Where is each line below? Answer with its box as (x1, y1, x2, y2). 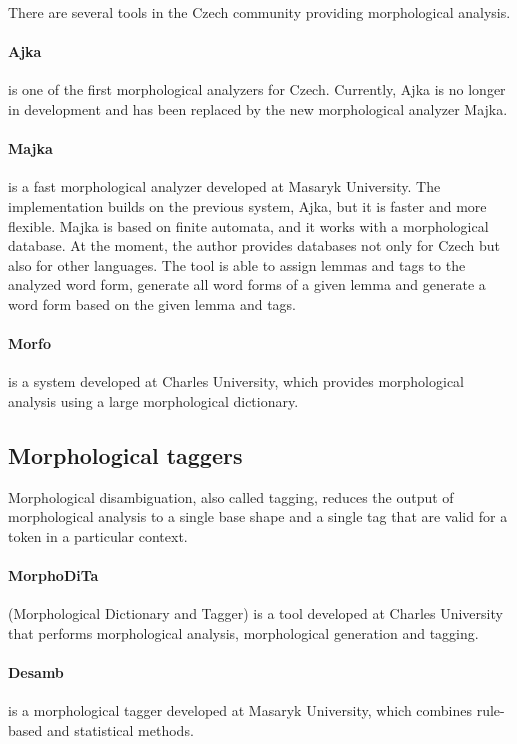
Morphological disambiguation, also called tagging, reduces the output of (8, 486, 454, 507)
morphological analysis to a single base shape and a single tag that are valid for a (8, 506, 508, 527)
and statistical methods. (46, 719, 194, 740)
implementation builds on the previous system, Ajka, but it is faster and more (8, 195, 487, 216)
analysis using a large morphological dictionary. (8, 390, 299, 411)
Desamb (8, 662, 64, 683)
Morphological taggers (8, 439, 243, 470)
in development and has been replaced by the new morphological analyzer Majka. (8, 98, 508, 119)
